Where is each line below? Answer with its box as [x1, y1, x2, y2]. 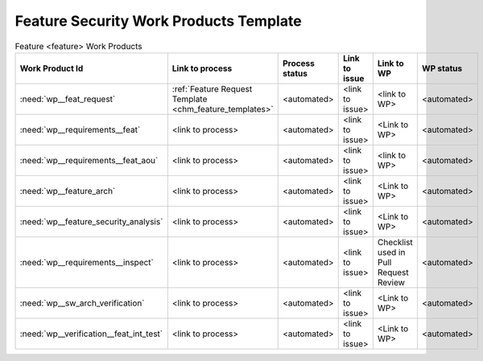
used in [377, 246, 406, 257]
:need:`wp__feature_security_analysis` [19, 215, 163, 227]
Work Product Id [19, 63, 84, 74]
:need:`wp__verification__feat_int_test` [19, 328, 163, 339]
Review [377, 277, 406, 288]
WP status [421, 63, 463, 74]
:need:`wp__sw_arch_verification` [19, 297, 145, 309]
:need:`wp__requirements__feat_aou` [19, 154, 159, 166]
